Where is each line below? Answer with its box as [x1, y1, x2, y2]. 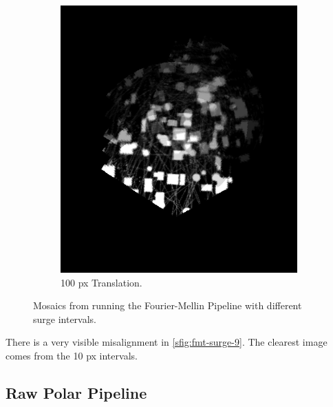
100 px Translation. [61, 275, 142, 289]
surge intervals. [33, 311, 97, 326]
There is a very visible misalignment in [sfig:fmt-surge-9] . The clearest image [6, 335, 327, 349]
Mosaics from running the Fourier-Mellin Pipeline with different [33, 298, 302, 313]
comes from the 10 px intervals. [6, 348, 138, 363]
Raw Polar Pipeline [6, 382, 147, 404]
